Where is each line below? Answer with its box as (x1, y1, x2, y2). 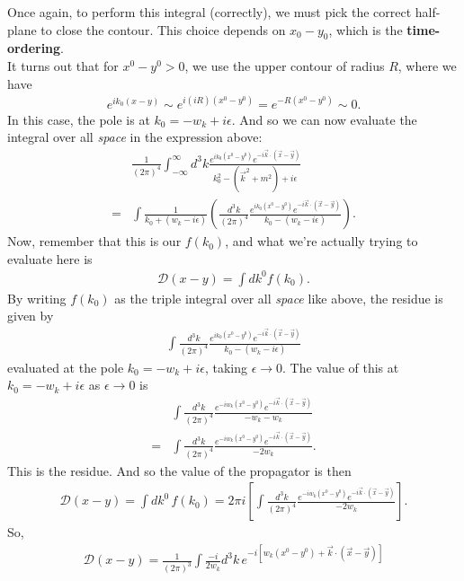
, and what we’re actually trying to (225, 232, 418, 251)
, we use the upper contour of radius (184, 56, 385, 75)
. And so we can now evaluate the (231, 110, 417, 128)
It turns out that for (7, 56, 119, 75)
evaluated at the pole (7, 357, 124, 376)
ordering (7, 39, 61, 57)
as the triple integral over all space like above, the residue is (114, 288, 443, 307)
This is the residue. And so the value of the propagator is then (7, 461, 352, 480)
